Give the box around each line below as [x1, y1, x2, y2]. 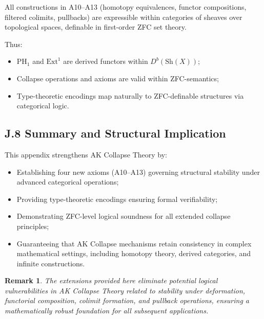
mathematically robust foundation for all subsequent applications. [5, 305, 209, 316]
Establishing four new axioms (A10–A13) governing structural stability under [16, 166, 260, 177]
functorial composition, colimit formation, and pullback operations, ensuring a [5, 295, 250, 306]
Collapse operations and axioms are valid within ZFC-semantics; [16, 73, 219, 83]
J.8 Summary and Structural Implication [5, 125, 226, 141]
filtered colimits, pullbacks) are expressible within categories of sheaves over [5, 11, 242, 22]
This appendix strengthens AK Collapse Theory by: [5, 149, 167, 159]
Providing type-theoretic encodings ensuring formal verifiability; [16, 193, 218, 204]
